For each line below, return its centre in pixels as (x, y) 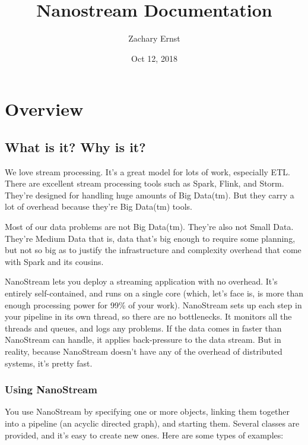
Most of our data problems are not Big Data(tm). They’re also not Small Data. (149, 227)
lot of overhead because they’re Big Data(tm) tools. (99, 206)
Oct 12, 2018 (154, 58)
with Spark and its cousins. (54, 261)
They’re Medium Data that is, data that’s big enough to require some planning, (150, 238)
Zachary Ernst (154, 38)
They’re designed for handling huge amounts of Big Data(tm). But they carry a (150, 195)
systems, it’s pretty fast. (49, 363)
